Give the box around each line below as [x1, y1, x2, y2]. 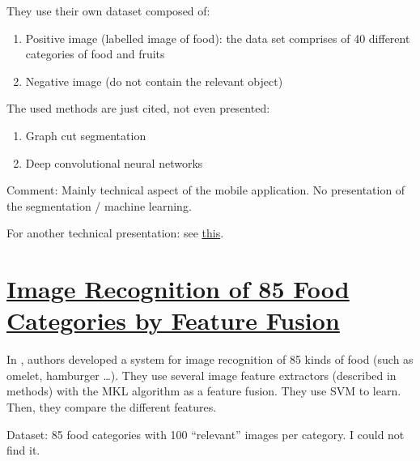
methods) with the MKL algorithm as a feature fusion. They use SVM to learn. [6, 382, 401, 399]
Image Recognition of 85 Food [6, 272, 350, 305]
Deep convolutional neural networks [25, 154, 203, 171]
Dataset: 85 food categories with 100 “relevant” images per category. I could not [6, 425, 405, 442]
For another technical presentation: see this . [6, 224, 224, 241]
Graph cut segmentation [25, 126, 146, 143]
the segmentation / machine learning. [6, 197, 192, 214]
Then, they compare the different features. [6, 399, 217, 416]
